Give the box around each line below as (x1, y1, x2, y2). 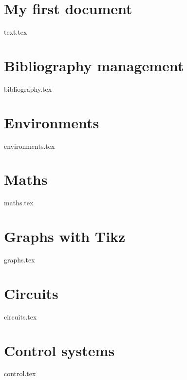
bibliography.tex (4, 83, 52, 94)
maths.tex (4, 198, 34, 208)
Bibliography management (4, 55, 184, 75)
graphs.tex (4, 255, 35, 264)
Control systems (4, 340, 115, 360)
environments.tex (4, 140, 55, 151)
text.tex (4, 27, 27, 37)
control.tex (4, 368, 36, 379)
